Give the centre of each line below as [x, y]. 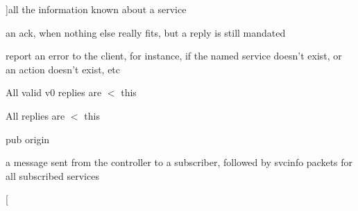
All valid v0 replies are [54, 92]
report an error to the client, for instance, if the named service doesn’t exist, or [174, 56]
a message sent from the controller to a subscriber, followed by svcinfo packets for [179, 162]
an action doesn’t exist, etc [63, 69]
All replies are [35, 115]
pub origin [28, 139]
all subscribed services [52, 175]
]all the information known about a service [96, 9]
